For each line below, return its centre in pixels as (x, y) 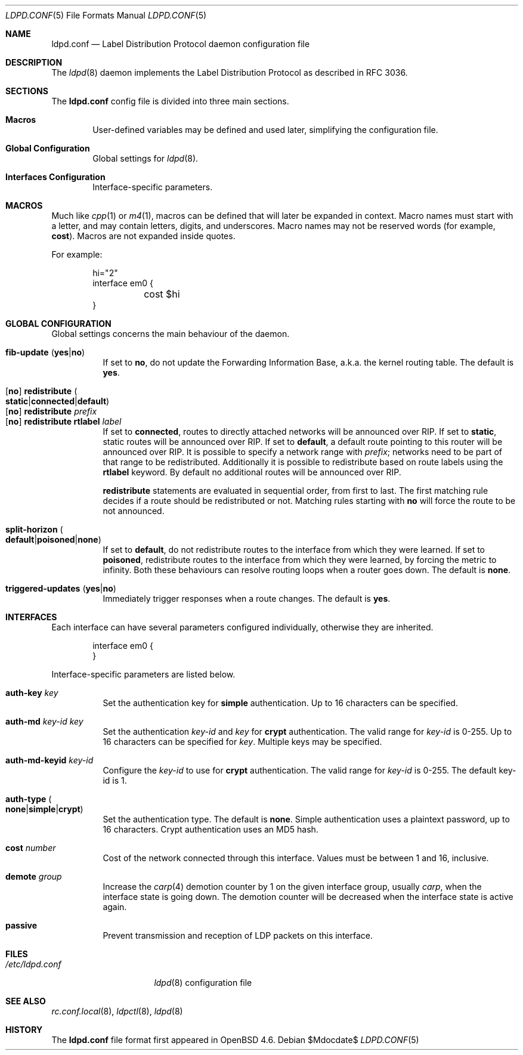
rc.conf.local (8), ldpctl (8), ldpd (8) (117, 1011)
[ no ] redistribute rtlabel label (64, 421)
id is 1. (115, 780)
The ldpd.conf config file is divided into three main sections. (170, 101)
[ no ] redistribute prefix (51, 411)
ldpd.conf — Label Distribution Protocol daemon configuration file (181, 44)
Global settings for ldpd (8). (146, 158)
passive (21, 925)
